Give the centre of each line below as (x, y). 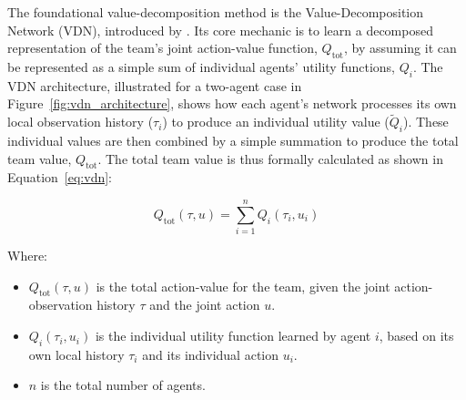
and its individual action (211, 354)
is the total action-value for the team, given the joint (243, 286)
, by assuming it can (400, 48)
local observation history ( (81, 122)
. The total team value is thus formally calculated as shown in (270, 158)
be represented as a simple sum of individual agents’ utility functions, (202, 66)
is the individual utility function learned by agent (233, 336)
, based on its (416, 336)
